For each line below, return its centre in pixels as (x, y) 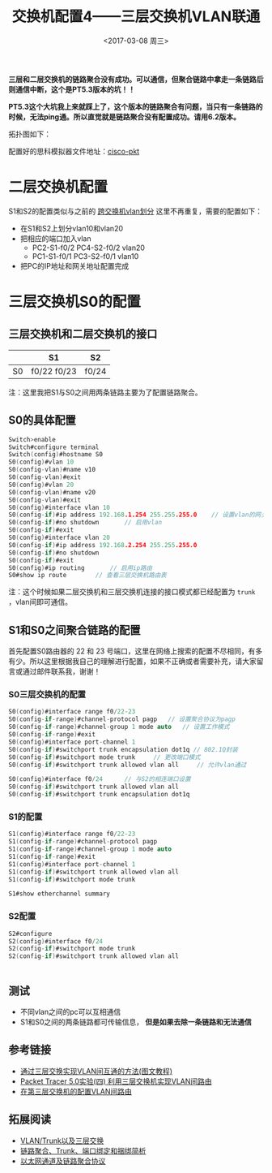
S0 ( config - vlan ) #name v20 (52, 492)
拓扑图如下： (30, 134)
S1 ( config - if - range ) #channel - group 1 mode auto (90, 849)
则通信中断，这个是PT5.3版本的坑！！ (72, 89)
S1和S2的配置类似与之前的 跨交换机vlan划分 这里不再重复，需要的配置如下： (136, 211)
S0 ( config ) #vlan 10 (41, 462)
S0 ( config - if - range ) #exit (52, 735)
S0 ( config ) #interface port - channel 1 (72, 742)
